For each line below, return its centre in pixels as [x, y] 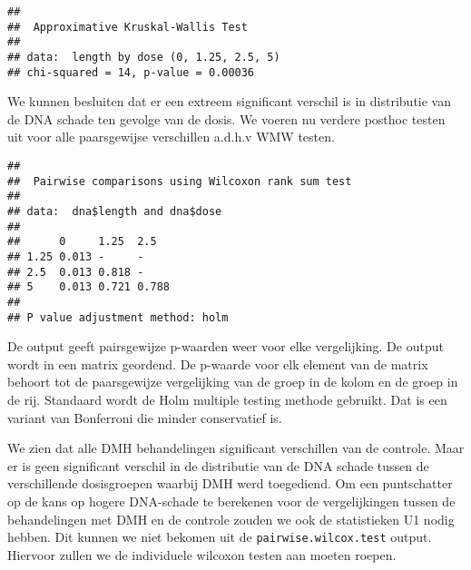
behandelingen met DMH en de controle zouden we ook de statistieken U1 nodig [231, 519]
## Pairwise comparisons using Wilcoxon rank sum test [180, 181]
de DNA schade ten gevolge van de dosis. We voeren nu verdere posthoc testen [226, 118]
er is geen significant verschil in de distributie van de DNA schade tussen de [218, 465]
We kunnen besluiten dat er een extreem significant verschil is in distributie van [229, 101]
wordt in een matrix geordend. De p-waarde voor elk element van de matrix [218, 364]
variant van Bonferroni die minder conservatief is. [145, 417]
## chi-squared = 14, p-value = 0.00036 [131, 72]
